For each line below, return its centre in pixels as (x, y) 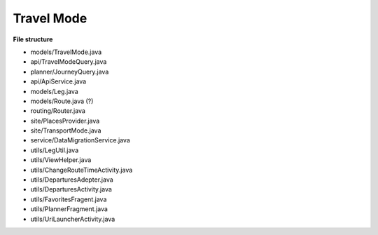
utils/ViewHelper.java (61, 160)
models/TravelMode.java (66, 52)
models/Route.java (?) (62, 101)
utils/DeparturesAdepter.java (72, 180)
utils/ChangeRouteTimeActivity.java (82, 170)
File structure (33, 39)
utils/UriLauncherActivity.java (73, 219)
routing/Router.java (58, 111)
